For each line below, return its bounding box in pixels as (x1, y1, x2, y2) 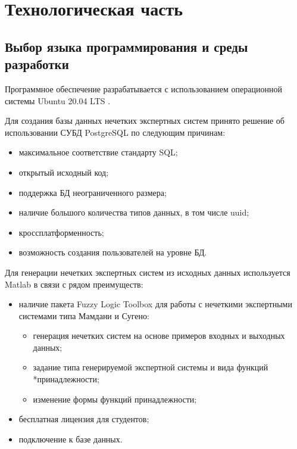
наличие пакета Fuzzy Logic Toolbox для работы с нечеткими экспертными (18, 298, 292, 310)
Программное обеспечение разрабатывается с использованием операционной (5, 82, 282, 95)
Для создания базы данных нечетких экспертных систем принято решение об (5, 114, 285, 127)
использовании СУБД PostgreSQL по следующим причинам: (5, 126, 226, 138)
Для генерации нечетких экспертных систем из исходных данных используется (5, 266, 290, 278)
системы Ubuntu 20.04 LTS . (5, 94, 111, 107)
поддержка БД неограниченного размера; (18, 186, 167, 198)
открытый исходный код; (18, 166, 109, 178)
